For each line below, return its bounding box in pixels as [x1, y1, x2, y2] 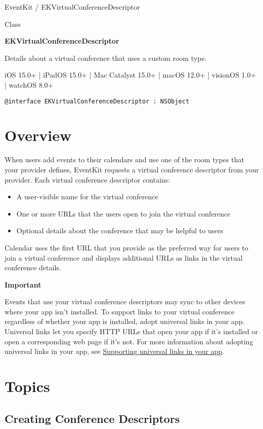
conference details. [5, 262, 61, 273]
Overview [5, 125, 72, 146]
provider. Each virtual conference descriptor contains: [5, 174, 170, 185]
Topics [5, 376, 50, 397]
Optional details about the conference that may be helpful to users [16, 225, 224, 236]
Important [5, 279, 41, 290]
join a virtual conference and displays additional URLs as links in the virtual [5, 252, 243, 263]
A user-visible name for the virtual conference [16, 191, 158, 202]
